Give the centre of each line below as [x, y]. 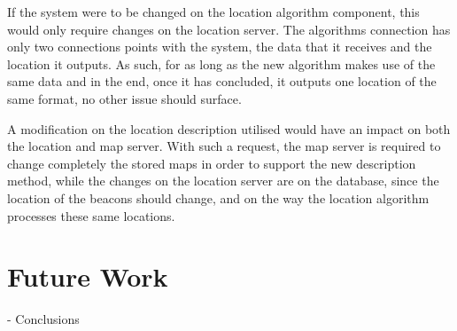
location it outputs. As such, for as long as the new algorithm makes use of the [221, 63]
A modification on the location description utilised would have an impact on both [229, 128]
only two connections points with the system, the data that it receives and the [220, 47]
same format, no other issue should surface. [124, 98]
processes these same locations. [91, 215]
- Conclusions [43, 319]
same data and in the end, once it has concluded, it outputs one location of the [222, 81]
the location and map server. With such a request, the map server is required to [224, 146]
